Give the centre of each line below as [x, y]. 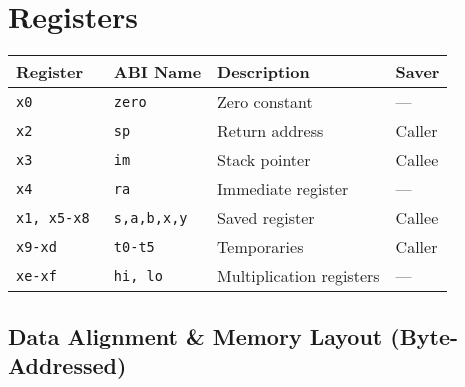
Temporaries [260, 247]
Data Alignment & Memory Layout [195, 335]
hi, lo [138, 275]
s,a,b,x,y [150, 217]
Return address [270, 131]
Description [263, 72]
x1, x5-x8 [53, 217]
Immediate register [283, 189]
